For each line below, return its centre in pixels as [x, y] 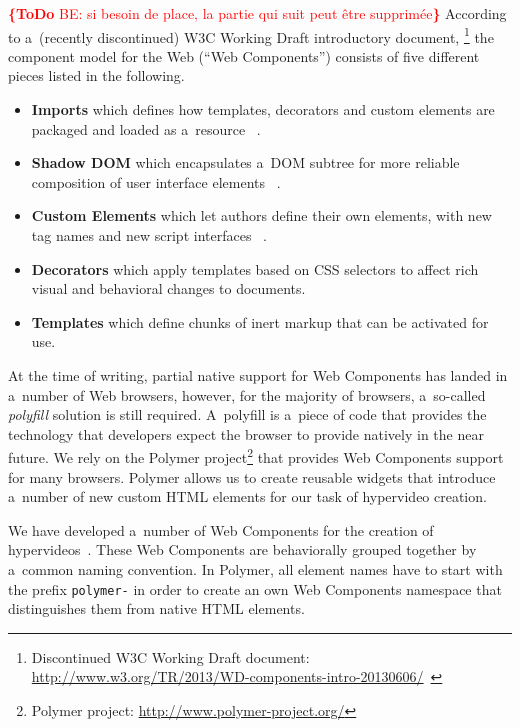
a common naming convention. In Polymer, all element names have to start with [255, 568]
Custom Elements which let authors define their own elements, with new [261, 215]
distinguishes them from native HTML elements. [156, 608]
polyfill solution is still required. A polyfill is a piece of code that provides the [247, 414]
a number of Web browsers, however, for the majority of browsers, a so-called [247, 394]
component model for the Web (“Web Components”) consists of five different [244, 55]
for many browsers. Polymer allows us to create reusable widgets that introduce [252, 476]
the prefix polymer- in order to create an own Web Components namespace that [255, 588]
